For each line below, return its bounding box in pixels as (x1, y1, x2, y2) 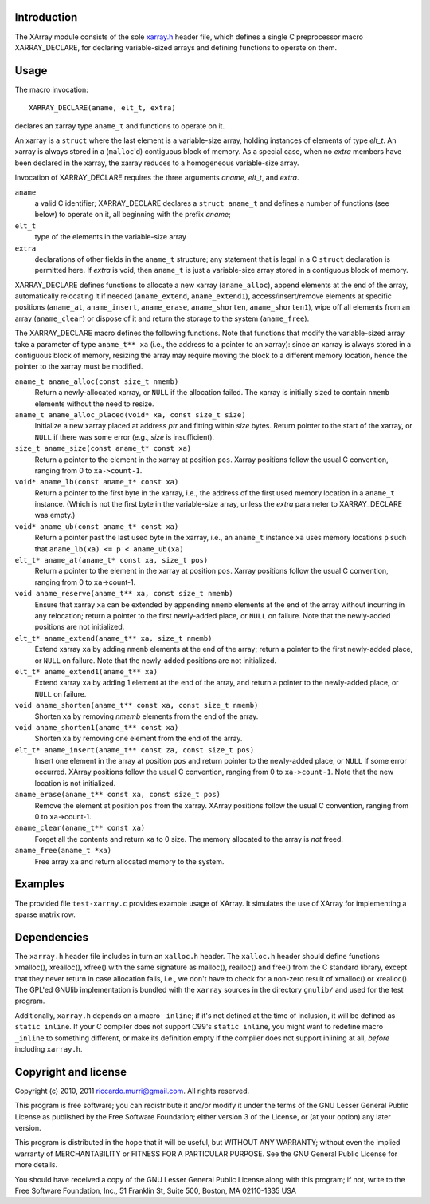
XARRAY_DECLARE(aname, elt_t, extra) (29, 104, 177, 113)
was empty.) (34, 511, 76, 520)
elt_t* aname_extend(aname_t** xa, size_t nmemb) (14, 634, 213, 642)
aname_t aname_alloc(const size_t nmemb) (14, 377, 179, 386)
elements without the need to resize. (34, 399, 154, 409)
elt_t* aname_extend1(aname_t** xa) (14, 667, 158, 676)
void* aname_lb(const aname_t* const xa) (14, 477, 179, 487)
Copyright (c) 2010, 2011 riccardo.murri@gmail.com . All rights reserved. (14, 1086, 250, 1095)
